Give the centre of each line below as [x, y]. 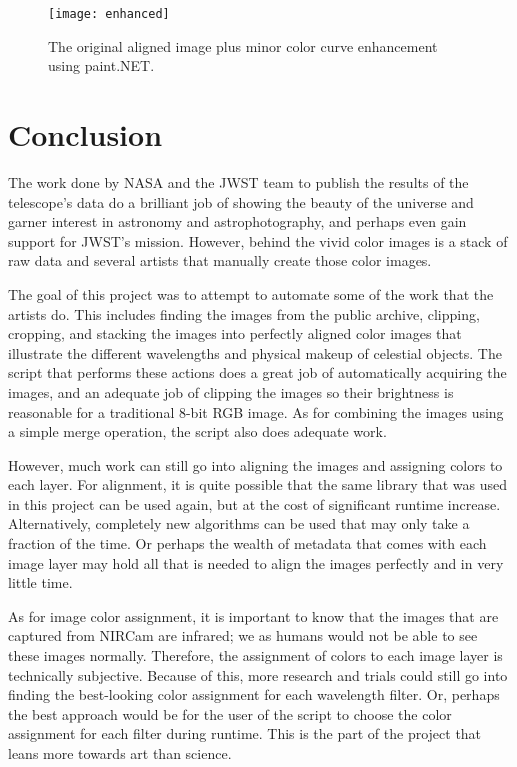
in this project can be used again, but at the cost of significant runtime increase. [254, 503]
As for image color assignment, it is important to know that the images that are [253, 615]
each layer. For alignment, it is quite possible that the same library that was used [257, 484]
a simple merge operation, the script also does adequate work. [197, 431]
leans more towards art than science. [120, 753]
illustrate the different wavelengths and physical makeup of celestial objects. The [255, 352]
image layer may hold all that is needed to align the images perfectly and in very [256, 562]
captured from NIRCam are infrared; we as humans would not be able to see [243, 635]
